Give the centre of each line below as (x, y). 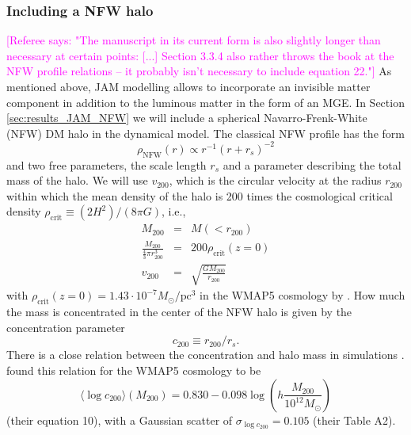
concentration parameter (66, 327)
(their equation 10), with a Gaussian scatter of (120, 420)
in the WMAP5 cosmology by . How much (303, 295)
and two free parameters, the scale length (107, 164)
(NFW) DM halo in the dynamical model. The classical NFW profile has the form (205, 133)
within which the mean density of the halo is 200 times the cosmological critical (200, 195)
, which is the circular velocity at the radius (275, 180)
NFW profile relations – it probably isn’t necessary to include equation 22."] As (199, 71)
